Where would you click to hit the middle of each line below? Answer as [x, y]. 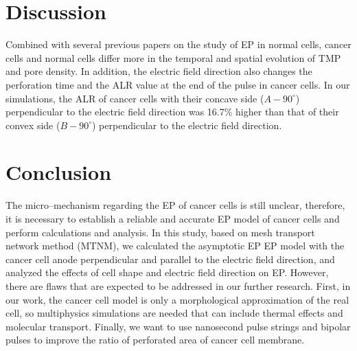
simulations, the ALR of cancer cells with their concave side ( [135, 98]
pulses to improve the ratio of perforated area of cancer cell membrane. [155, 340]
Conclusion [59, 172]
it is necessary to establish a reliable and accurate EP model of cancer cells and [173, 218]
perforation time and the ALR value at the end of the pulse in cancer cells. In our [178, 84]
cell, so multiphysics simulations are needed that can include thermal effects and [174, 313]
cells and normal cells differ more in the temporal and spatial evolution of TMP [173, 57]
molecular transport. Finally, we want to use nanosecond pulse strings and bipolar [178, 326]
